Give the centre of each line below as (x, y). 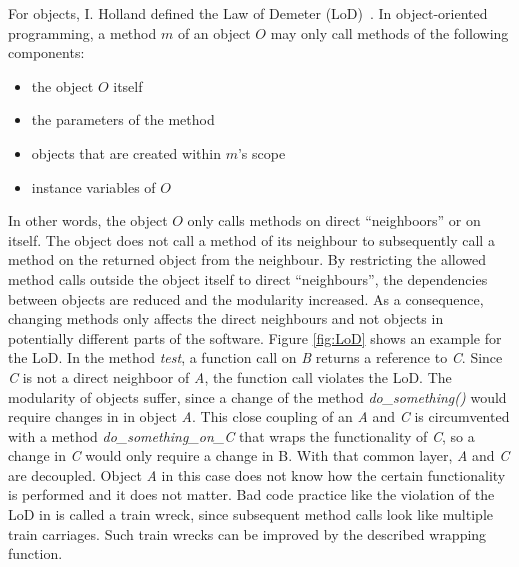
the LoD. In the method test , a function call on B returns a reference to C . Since (255, 357)
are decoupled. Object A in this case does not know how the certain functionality (257, 474)
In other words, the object (88, 220)
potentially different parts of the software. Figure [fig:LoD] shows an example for (255, 337)
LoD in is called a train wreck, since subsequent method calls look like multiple (250, 514)
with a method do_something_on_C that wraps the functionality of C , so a (241, 435)
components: (46, 52)
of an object (214, 32)
